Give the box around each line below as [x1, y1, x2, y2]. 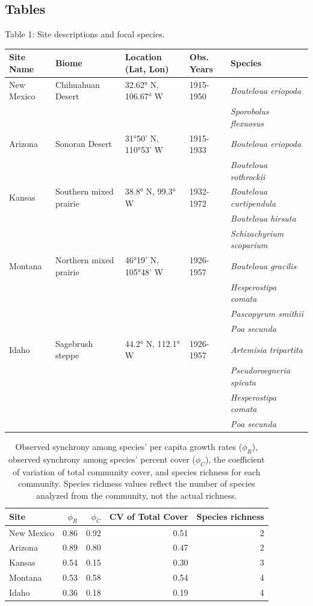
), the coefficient [205, 452, 265, 465]
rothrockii [231, 170, 265, 183]
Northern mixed [55, 254, 114, 266]
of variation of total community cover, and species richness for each [13, 465, 261, 478]
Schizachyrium [231, 226, 284, 239]
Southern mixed [55, 185, 114, 198]
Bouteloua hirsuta [231, 211, 296, 224]
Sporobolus [231, 105, 269, 117]
